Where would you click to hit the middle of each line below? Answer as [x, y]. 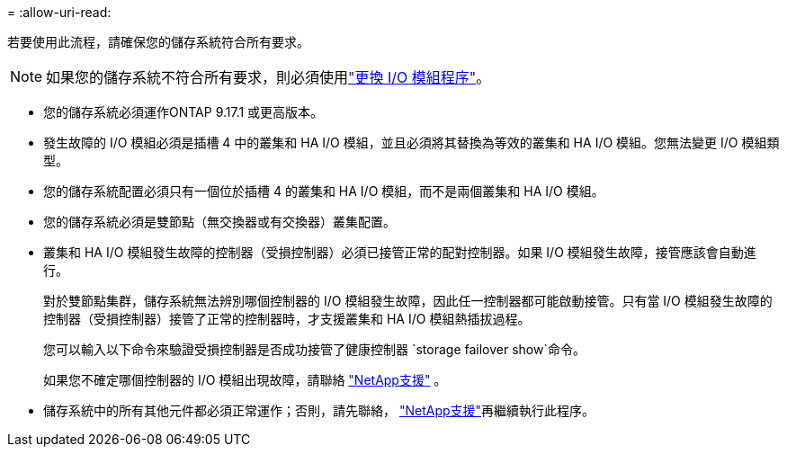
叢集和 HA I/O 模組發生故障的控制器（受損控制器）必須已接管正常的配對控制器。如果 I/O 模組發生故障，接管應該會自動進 [400, 252]
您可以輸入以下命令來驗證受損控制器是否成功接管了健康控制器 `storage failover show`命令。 [314, 349]
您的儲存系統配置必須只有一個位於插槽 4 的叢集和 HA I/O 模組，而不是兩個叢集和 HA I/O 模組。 [324, 191]
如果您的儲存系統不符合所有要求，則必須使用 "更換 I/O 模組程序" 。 [268, 77]
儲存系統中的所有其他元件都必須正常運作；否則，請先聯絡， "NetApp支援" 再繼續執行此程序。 [319, 410]
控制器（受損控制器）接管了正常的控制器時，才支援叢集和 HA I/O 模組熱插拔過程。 [287, 319]
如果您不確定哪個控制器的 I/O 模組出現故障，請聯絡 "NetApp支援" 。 [245, 380]
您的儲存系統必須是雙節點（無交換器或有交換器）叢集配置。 [219, 222]
